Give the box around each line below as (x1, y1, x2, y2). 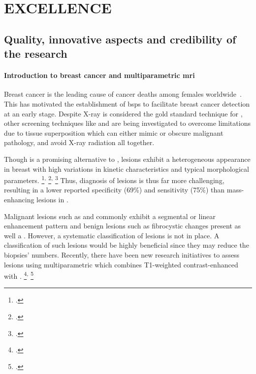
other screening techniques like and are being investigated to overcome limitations (4, 118, 251, 128)
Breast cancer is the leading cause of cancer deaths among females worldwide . (4, 89, 242, 99)
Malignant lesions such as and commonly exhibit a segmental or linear (4, 211, 216, 221)
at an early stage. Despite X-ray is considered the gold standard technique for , (4, 108, 243, 118)
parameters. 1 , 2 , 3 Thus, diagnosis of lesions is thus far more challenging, (4, 174, 224, 185)
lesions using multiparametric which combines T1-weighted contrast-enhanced (4, 259, 238, 269)
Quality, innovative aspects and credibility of (4, 31, 236, 46)
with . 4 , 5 (4, 269, 34, 281)
